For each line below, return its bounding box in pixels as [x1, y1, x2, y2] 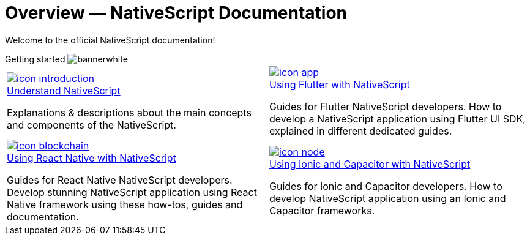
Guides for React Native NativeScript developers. [7, 173, 233, 186]
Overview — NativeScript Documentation [5, 2, 348, 23]
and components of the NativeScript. [7, 118, 176, 131]
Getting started [5, 53, 65, 64]
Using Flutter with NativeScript [269, 78, 410, 91]
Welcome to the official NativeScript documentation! [5, 34, 215, 45]
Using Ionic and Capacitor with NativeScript [269, 157, 471, 170]
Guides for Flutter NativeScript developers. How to [269, 100, 502, 113]
